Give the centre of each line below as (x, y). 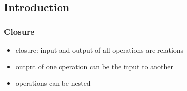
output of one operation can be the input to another (94, 66)
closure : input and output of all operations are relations (99, 50)
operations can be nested (53, 83)
